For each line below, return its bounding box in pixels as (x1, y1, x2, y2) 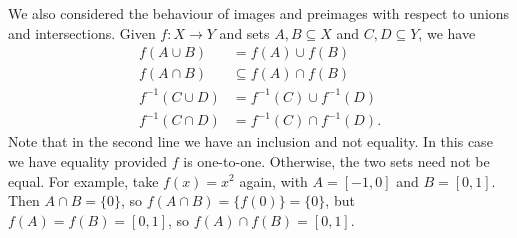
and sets (219, 22, 270, 43)
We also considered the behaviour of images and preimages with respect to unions (8, 3, 510, 23)
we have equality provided (8, 150, 168, 171)
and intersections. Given (8, 22, 156, 43)
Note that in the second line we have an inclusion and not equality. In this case (8, 131, 493, 152)
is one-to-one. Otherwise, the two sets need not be (183, 150, 490, 171)
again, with (239, 170, 308, 191)
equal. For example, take (8, 170, 159, 191)
